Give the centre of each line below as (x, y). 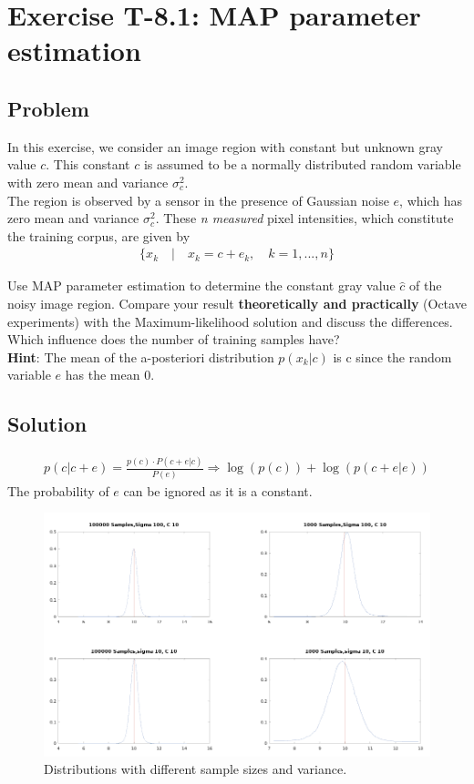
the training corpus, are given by (99, 235)
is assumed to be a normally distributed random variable (302, 164)
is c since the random (392, 356)
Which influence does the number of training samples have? (174, 339)
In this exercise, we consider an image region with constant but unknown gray (226, 146)
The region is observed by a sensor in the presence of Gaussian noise (198, 200)
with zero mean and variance (88, 182)
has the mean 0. (110, 375)
